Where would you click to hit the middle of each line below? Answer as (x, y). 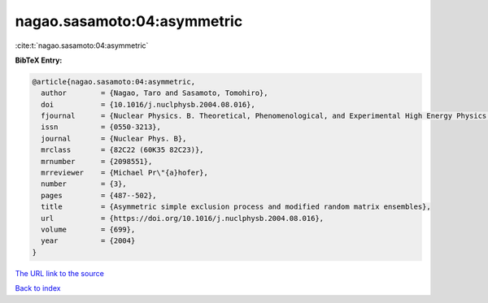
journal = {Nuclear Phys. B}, (114, 139)
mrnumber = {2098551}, (97, 161)
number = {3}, (84, 184)
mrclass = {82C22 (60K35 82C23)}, (122, 150)
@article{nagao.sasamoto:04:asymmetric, (113, 82)
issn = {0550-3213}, (101, 127)
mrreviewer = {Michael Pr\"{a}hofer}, (125, 173)
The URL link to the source (60, 273)
